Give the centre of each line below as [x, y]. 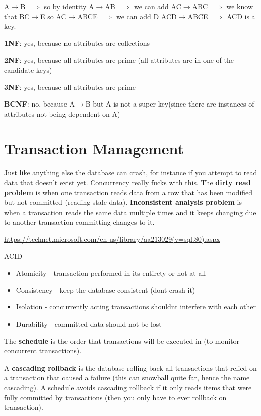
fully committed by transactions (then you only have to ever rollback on [115, 397]
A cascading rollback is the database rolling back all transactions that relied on [130, 367]
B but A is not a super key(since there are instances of [170, 104]
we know [240, 6]
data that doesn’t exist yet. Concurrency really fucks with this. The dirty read [127, 183]
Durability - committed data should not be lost [89, 324]
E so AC [53, 16]
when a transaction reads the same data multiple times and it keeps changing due [130, 212]
